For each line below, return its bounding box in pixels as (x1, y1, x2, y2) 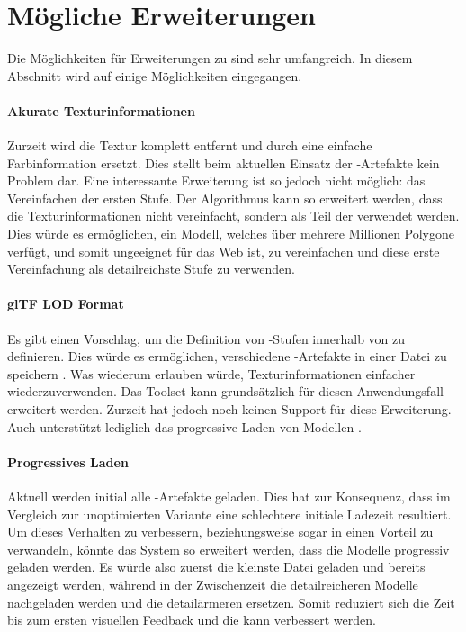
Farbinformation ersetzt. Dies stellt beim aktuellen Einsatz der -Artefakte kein (7, 153, 440, 172)
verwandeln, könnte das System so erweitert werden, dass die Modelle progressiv (7, 539, 450, 558)
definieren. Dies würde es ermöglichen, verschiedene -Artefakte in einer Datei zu (7, 347, 447, 366)
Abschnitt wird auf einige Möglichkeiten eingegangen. (7, 66, 302, 85)
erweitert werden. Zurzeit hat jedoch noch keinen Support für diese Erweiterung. (7, 400, 452, 419)
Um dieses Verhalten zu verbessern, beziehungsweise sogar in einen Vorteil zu (7, 522, 434, 541)
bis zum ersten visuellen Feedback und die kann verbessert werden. (7, 610, 376, 629)
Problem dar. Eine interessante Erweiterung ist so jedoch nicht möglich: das (7, 171, 426, 190)
